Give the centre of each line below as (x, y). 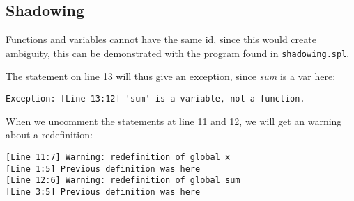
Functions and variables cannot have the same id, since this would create (161, 39)
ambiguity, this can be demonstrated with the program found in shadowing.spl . (178, 53)
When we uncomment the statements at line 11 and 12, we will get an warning (174, 121)
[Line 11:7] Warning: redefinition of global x (118, 157)
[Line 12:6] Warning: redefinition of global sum (123, 180)
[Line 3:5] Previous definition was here (103, 192)
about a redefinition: (49, 135)
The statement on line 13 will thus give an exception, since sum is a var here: (171, 76)
